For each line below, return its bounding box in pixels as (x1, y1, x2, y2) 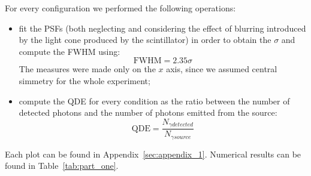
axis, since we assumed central (166, 63, 277, 75)
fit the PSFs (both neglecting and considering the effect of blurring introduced (19, 21, 306, 34)
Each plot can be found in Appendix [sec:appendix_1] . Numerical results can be (5, 147, 301, 160)
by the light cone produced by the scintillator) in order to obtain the (19, 33, 271, 46)
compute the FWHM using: (19, 45, 120, 57)
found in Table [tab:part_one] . (5, 159, 119, 172)
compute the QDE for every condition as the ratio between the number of (19, 94, 290, 107)
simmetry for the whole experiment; (19, 74, 150, 87)
